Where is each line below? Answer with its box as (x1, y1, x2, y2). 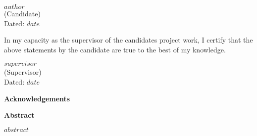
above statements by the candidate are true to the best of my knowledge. (4, 44, 226, 54)
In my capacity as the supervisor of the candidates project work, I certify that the (4, 35, 253, 45)
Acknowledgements (4, 93, 70, 103)
